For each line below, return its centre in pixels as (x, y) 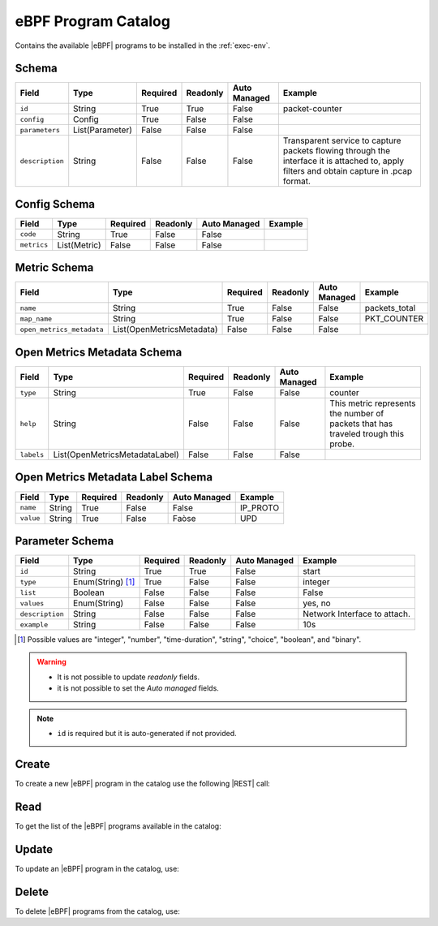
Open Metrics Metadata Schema (99, 352)
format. (297, 181)
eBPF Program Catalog (92, 21)
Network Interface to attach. (357, 614)
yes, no (317, 603)
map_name (36, 319)
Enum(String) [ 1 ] (104, 582)
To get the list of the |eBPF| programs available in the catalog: (118, 826)
